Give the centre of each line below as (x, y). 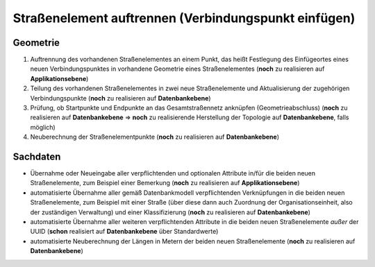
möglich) (43, 127)
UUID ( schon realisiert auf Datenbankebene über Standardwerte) (124, 232)
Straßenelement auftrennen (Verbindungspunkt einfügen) (184, 18)
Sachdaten (37, 157)
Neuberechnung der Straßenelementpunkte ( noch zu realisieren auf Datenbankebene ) (155, 137)
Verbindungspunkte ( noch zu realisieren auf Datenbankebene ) (120, 98)
